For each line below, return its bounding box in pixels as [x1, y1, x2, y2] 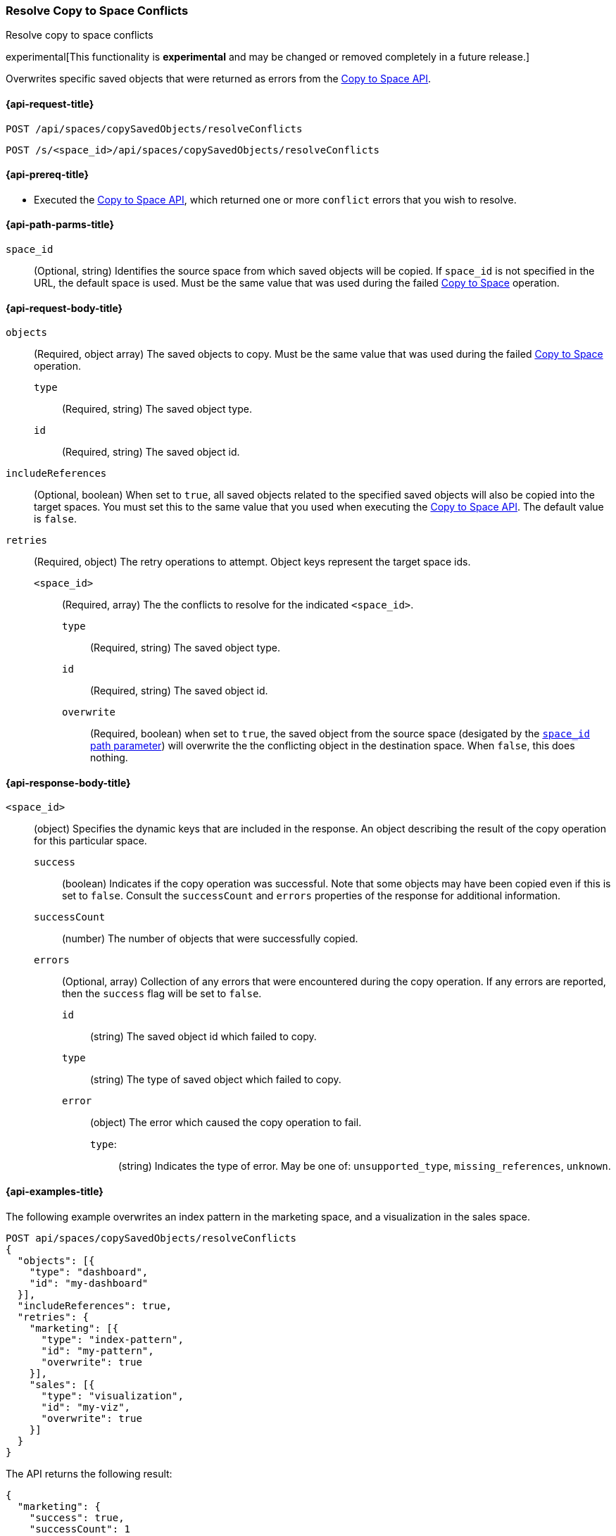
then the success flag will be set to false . [62, 987, 262, 1000]
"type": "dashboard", [29, 1266, 149, 1278]
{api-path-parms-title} [6, 218, 115, 231]
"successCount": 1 [29, 1523, 131, 1535]
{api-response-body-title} [6, 776, 131, 789]
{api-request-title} [6, 97, 94, 110]
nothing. [90, 751, 128, 764]
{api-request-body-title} [6, 301, 123, 314]
